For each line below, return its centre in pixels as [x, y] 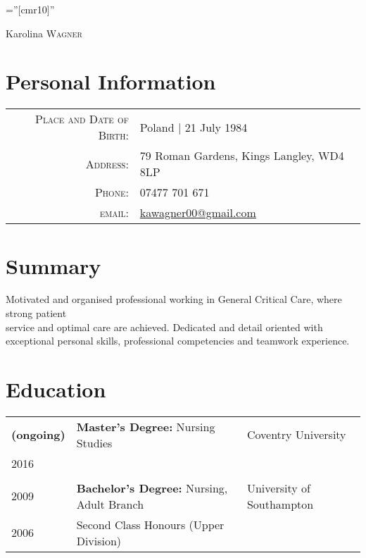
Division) [99, 540]
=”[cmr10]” [30, 9]
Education [56, 389]
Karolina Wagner [44, 33]
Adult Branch [110, 504]
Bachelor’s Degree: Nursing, [152, 488]
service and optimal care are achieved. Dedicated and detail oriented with [164, 327]
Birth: [113, 135]
